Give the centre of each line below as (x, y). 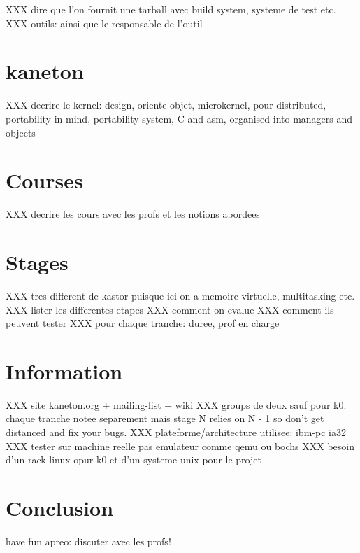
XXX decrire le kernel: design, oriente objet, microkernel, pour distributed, (166, 105)
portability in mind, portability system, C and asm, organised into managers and (179, 118)
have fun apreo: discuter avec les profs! (88, 541)
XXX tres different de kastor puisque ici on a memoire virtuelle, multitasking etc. (180, 295)
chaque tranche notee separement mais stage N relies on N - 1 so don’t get (165, 418)
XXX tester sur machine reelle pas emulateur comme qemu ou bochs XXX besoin (180, 446)
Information (64, 371)
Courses (44, 180)
